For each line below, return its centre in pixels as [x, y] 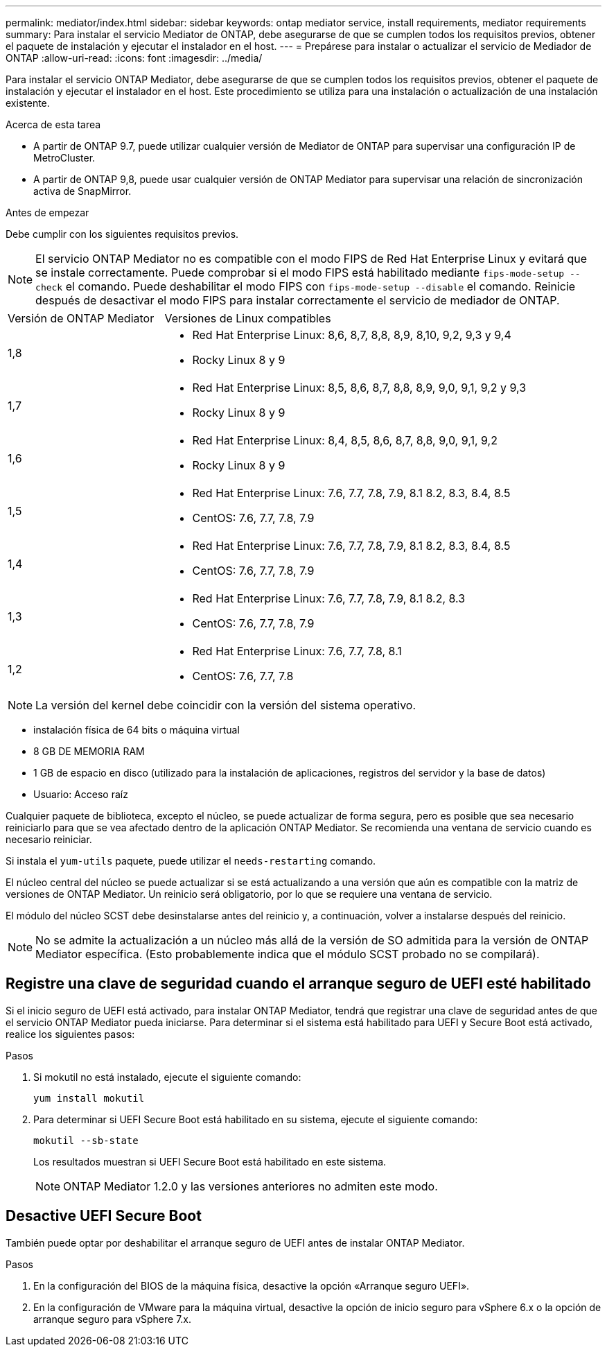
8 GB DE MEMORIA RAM [89, 751]
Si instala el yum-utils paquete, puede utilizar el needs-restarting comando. [191, 861]
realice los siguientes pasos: [70, 1034]
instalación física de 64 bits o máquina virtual [137, 730]
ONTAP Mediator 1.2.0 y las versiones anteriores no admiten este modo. [250, 1186]
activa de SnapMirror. [82, 191]
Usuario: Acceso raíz [81, 794]
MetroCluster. [64, 158]
